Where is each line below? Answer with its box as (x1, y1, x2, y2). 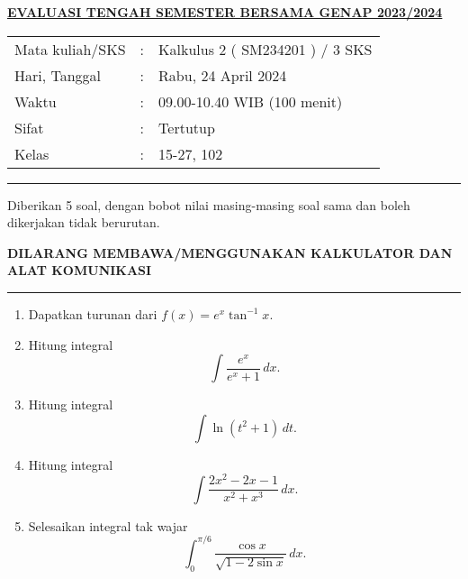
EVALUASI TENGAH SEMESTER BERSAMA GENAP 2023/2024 (7, 3, 443, 21)
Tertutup (158, 116, 215, 138)
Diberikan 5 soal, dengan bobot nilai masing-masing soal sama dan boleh (7, 195, 410, 214)
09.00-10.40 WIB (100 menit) (158, 90, 343, 112)
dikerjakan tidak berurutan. (7, 213, 160, 232)
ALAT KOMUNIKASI (7, 261, 152, 280)
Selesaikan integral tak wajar (28, 516, 188, 535)
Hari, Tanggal (14, 64, 102, 86)
